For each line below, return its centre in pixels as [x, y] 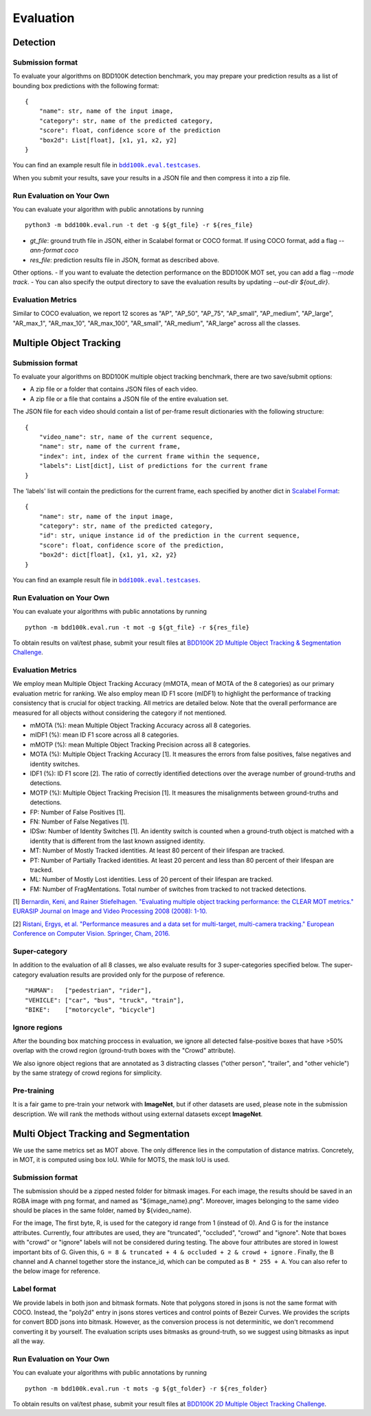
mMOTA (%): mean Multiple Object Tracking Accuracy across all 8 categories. [140, 725]
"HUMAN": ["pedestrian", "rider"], [89, 990]
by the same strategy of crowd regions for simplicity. [87, 1073]
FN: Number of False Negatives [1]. [80, 822]
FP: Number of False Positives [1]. [78, 812]
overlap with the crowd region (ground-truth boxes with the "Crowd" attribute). [124, 1051]
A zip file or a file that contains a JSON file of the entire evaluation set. [130, 398]
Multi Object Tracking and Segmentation [101, 1134]
